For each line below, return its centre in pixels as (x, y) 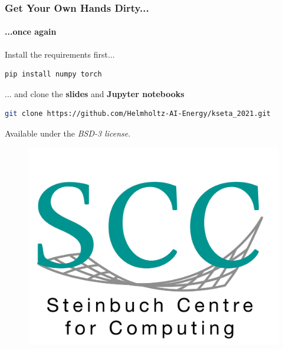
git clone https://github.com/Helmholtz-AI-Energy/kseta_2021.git (138, 114)
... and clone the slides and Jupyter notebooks (95, 93)
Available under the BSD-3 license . (68, 133)
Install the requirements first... (60, 54)
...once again (31, 31)
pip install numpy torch (53, 74)
